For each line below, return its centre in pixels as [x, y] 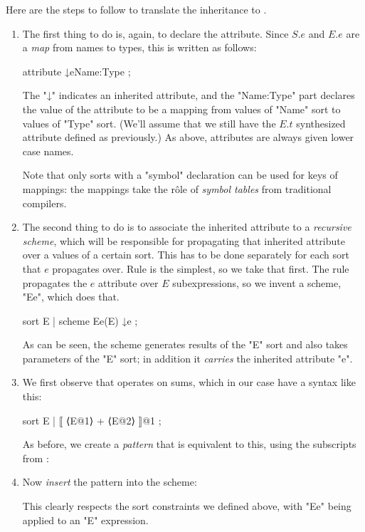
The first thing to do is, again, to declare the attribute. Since [155, 33]
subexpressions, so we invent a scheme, [257, 282]
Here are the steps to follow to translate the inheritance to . [136, 9]
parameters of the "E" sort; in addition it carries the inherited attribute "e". [187, 358]
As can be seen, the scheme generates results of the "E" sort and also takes [185, 344]
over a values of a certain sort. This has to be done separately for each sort [186, 255]
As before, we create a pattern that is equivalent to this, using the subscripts [189, 444]
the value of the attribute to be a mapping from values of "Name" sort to [181, 109]
